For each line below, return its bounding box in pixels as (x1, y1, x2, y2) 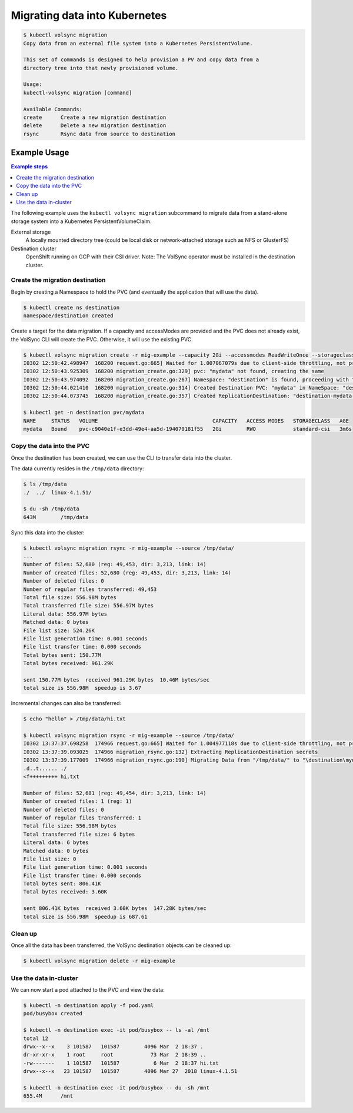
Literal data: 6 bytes (23, 839, 89, 846)
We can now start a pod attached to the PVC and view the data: (11, 986, 165, 994)
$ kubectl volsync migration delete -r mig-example (23, 958, 176, 965)
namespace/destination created (23, 313, 114, 319)
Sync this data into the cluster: (11, 529, 85, 536)
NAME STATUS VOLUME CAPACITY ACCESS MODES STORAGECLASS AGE (23, 417, 349, 424)
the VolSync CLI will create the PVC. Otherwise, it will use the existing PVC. (11, 335, 194, 343)
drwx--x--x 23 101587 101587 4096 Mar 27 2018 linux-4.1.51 (23, 1068, 238, 1075)
